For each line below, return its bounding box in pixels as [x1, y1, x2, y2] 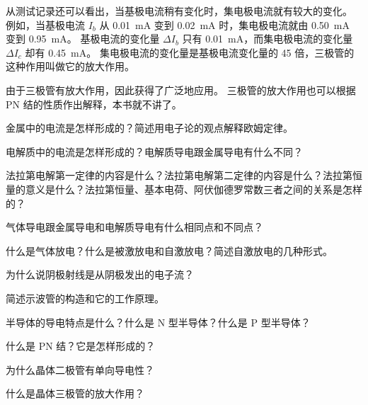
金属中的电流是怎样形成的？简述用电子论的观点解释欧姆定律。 [6, 120, 293, 135]
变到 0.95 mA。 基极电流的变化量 [6, 31, 160, 46]
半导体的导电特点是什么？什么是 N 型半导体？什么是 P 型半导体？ [6, 314, 311, 329]
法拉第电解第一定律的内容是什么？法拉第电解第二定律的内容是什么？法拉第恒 [6, 168, 362, 183]
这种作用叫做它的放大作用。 [6, 59, 134, 74]
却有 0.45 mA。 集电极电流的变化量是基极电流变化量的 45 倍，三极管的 [25, 45, 355, 59]
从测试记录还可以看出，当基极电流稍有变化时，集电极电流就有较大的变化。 [6, 4, 352, 18]
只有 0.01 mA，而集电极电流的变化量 [182, 31, 353, 46]
